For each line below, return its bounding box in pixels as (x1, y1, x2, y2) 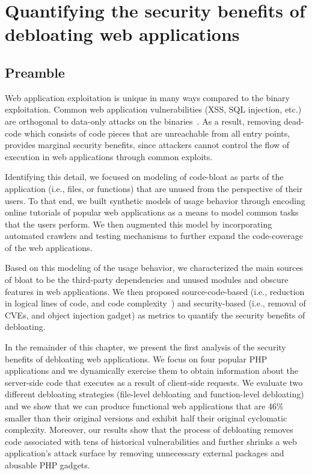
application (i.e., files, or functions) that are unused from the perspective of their (5, 182, 303, 194)
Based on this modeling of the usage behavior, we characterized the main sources (5, 261, 304, 274)
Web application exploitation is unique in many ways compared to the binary (5, 91, 290, 104)
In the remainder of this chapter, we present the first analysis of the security (5, 341, 286, 353)
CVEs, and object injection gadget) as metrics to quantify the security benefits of (5, 308, 305, 321)
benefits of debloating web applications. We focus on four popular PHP (5, 352, 268, 365)
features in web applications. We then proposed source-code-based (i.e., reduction (5, 285, 305, 297)
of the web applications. (5, 241, 93, 253)
